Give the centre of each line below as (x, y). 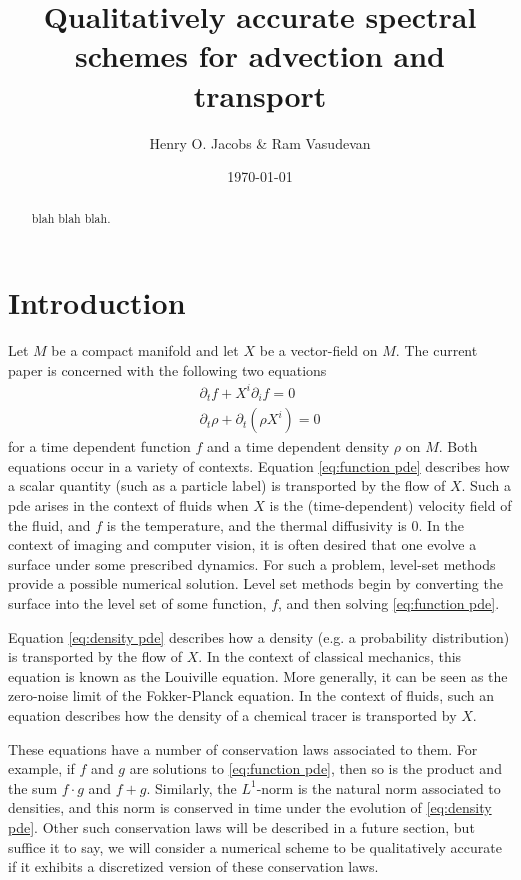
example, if (41, 768)
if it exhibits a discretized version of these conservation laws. (193, 866)
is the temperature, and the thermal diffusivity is (256, 524)
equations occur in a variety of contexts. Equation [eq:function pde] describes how (259, 465)
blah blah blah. (71, 218)
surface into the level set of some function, (137, 603)
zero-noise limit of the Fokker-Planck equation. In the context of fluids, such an (251, 695)
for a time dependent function (99, 446)
